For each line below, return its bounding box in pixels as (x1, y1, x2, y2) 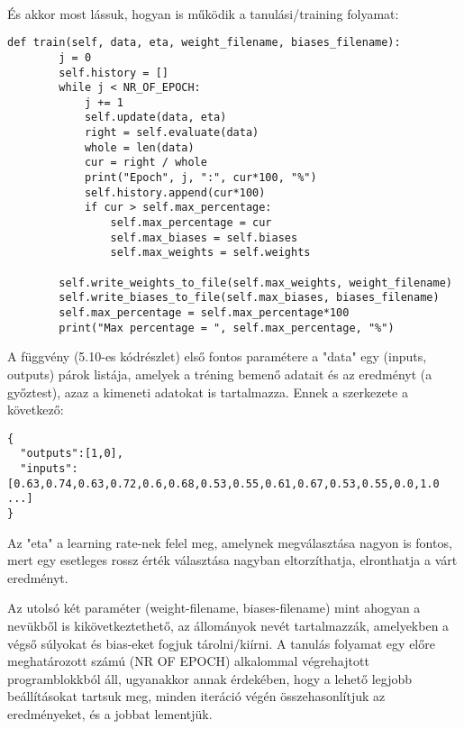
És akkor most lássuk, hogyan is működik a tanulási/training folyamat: (7, 4, 399, 23)
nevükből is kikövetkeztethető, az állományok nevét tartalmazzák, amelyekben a (7, 616, 450, 634)
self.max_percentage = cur (110, 216, 272, 230)
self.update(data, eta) (84, 111, 227, 124)
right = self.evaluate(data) (84, 126, 259, 140)
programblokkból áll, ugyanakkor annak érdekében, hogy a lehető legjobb (7, 669, 413, 688)
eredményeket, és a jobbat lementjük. (7, 704, 213, 723)
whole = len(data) (84, 141, 195, 154)
